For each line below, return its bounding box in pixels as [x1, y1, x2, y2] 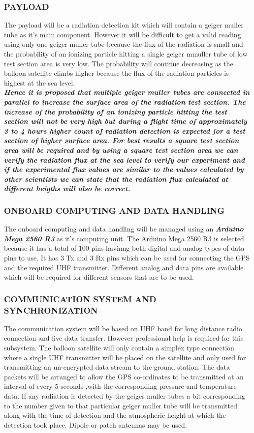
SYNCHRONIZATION [4, 304, 98, 316]
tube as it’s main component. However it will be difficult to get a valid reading [4, 29, 241, 39]
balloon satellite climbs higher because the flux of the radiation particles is [4, 68, 229, 78]
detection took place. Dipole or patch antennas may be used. [4, 419, 187, 430]
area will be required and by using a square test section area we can [4, 144, 238, 155]
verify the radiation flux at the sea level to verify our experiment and [4, 154, 245, 165]
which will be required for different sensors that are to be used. [4, 272, 194, 282]
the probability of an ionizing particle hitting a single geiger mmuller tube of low [4, 49, 248, 58]
